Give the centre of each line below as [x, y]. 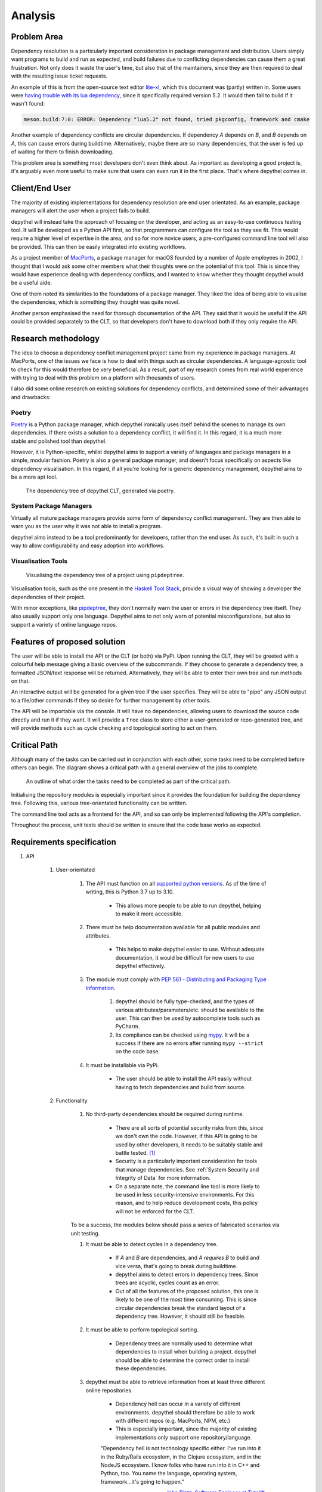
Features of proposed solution [68, 642]
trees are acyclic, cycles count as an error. [168, 1283]
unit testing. [85, 1233]
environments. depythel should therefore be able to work [185, 1412]
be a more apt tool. [34, 477]
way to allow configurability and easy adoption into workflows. [88, 545]
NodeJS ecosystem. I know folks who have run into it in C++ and [180, 1465]
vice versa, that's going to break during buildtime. [177, 1266]
